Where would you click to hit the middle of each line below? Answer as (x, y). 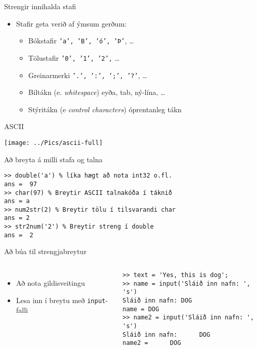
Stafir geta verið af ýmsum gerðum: (71, 23)
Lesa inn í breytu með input (61, 300)
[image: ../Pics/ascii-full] (54, 143)
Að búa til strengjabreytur (45, 251)
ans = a (17, 201)
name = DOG (141, 309)
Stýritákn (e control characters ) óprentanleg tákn (105, 109)
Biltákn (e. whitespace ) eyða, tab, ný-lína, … (97, 92)
